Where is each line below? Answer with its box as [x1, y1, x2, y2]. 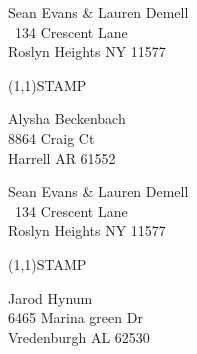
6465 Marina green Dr [8, 307, 143, 328]
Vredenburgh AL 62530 [8, 326, 150, 347]
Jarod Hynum [8, 287, 93, 308]
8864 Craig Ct [8, 127, 95, 148]
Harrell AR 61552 [8, 147, 116, 168]
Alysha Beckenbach [8, 108, 126, 129]
